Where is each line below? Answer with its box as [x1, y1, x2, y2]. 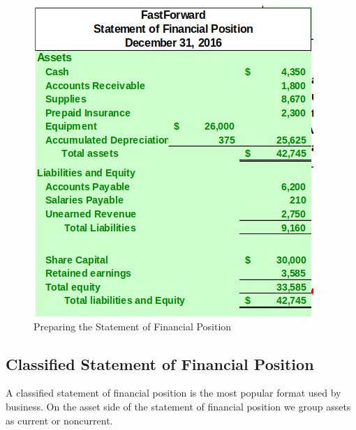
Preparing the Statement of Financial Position [34, 318, 232, 333]
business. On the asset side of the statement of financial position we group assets [6, 399, 351, 413]
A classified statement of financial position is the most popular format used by [6, 385, 341, 400]
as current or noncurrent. [6, 413, 113, 427]
